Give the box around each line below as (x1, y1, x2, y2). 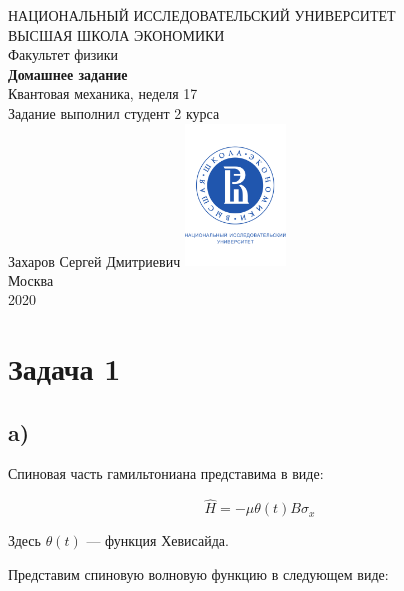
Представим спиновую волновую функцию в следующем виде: (8, 563, 389, 584)
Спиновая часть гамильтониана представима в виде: (8, 463, 324, 484)
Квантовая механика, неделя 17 (8, 83, 198, 104)
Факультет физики (8, 44, 119, 65)
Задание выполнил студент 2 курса (8, 102, 220, 123)
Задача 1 (8, 348, 121, 389)
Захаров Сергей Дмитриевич (8, 250, 181, 271)
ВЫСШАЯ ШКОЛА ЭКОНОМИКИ (8, 24, 225, 45)
